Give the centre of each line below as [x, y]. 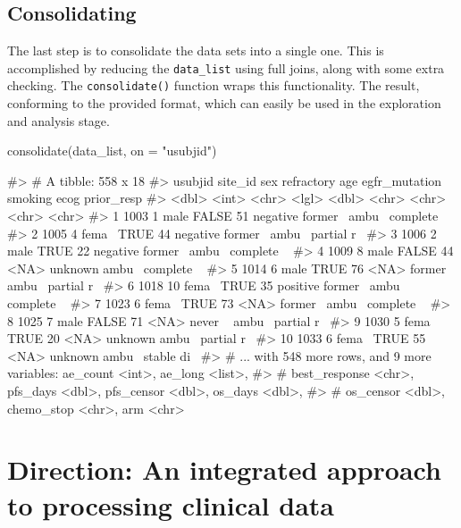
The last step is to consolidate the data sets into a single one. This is [196, 50]
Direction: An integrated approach [224, 469]
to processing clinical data [171, 504]
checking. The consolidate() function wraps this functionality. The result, [214, 85]
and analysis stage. [59, 120]
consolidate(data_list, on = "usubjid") [112, 151]
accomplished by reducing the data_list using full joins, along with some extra [226, 67]
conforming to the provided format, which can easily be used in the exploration [224, 103]
